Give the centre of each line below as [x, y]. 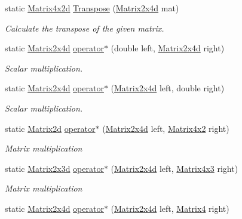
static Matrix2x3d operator [54, 168]
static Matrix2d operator [50, 128]
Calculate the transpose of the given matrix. [85, 28]
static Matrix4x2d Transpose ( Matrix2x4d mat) [92, 8]
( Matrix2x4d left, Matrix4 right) [170, 208]
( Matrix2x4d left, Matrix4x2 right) [166, 128]
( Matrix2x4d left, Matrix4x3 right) [174, 168]
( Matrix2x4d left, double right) [168, 88]
